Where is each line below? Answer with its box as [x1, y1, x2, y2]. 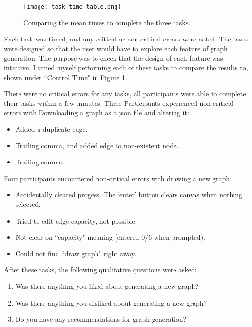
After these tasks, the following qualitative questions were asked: [4, 265, 197, 275]
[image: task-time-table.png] [23, 3, 121, 10]
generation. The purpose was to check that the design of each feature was [4, 53, 223, 63]
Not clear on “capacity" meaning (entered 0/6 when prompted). [15, 232, 205, 242]
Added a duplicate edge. [15, 124, 88, 134]
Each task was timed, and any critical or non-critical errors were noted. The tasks [4, 34, 249, 44]
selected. [15, 199, 41, 209]
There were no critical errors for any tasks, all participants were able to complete [4, 88, 246, 99]
